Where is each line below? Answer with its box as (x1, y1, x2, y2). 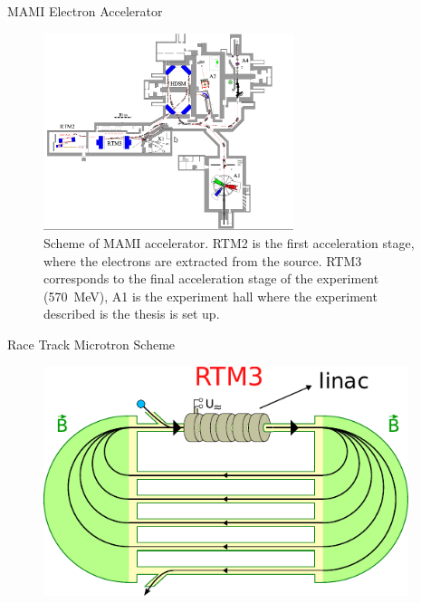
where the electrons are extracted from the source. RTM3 (43, 251, 362, 270)
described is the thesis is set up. (43, 304, 220, 323)
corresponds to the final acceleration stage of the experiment (43, 269, 379, 288)
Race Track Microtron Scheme (7, 334, 176, 353)
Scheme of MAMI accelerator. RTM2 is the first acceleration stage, (43, 233, 415, 252)
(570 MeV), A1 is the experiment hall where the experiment (43, 286, 378, 305)
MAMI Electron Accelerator (7, 2, 163, 20)
